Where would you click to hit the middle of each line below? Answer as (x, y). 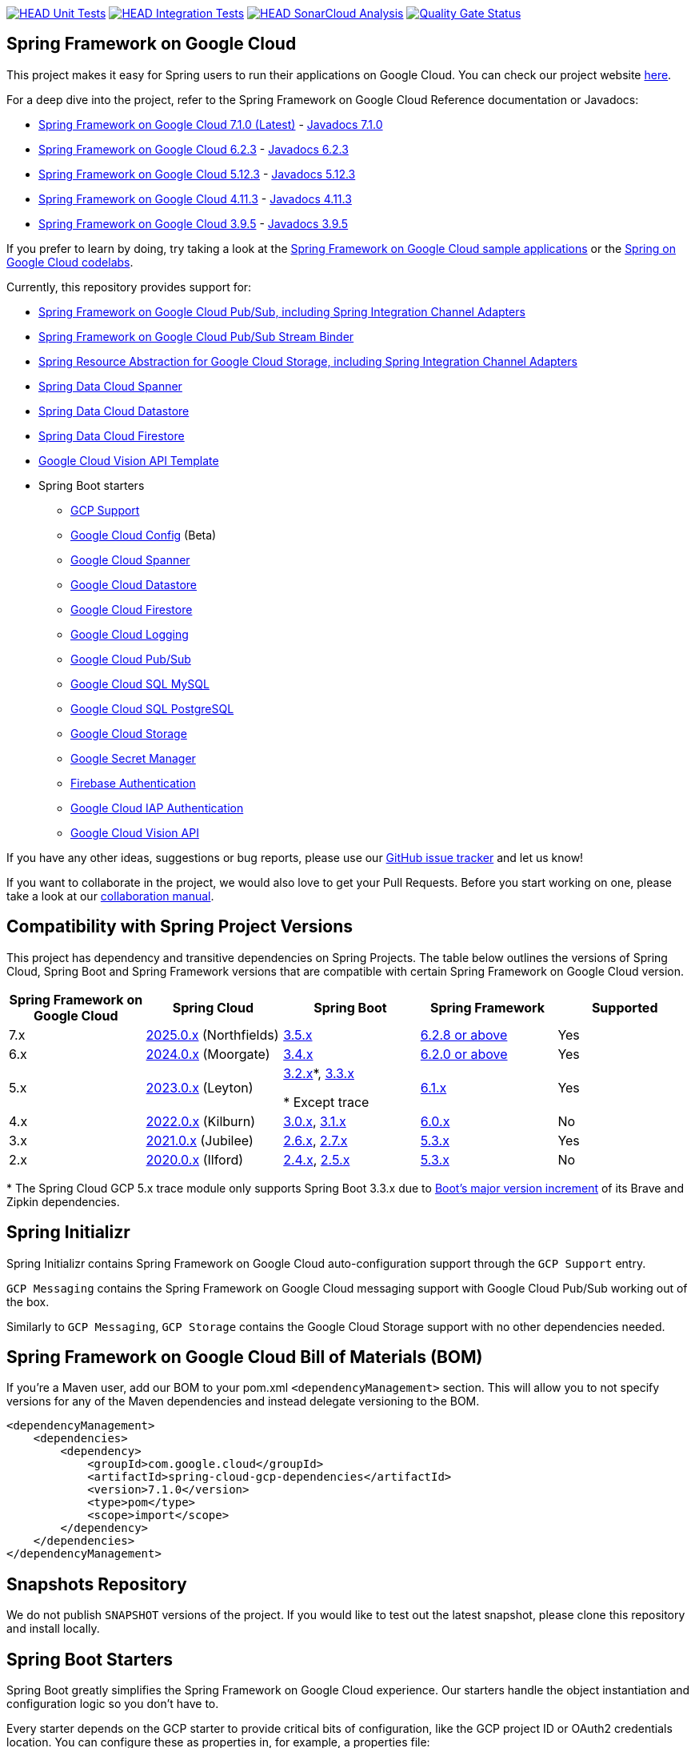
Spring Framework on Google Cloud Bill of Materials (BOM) (245, 1357)
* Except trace (326, 1102)
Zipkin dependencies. (63, 1201)
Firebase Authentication (133, 783)
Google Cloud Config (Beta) (144, 535)
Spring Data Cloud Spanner (110, 386)
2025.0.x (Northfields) (212, 1034)
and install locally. (53, 1629)
